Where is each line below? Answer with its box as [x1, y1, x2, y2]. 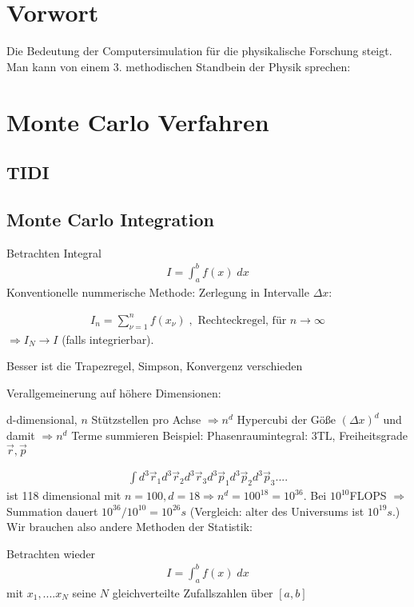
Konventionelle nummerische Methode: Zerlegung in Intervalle [6, 283, 309, 300]
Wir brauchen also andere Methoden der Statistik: [6, 518, 253, 535]
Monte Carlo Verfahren [6, 105, 269, 138]
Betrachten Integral [6, 244, 102, 261]
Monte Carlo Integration [6, 206, 214, 231]
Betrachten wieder [6, 545, 96, 561]
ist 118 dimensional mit [6, 487, 121, 504]
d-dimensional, [6, 411, 78, 428]
